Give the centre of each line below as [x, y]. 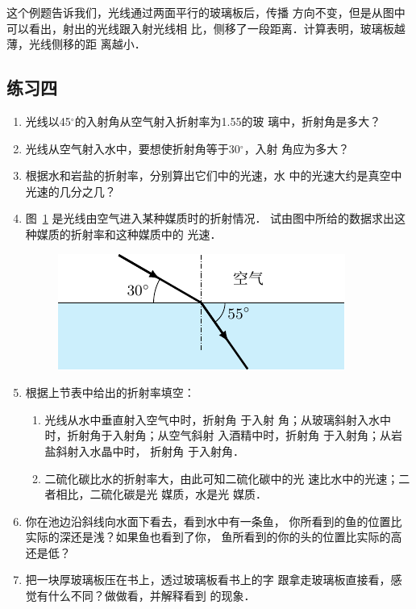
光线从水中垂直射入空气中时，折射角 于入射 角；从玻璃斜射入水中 [218, 419]
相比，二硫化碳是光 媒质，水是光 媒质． [161, 494]
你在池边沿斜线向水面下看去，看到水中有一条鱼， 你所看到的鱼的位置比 [214, 521]
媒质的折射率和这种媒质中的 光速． [129, 234]
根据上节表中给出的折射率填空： [110, 392]
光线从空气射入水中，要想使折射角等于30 [133, 148]
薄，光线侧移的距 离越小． [76, 44]
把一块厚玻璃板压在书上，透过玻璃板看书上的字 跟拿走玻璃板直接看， [208, 580]
